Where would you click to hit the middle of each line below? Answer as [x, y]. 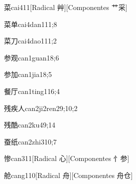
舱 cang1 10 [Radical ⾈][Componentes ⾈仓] [68, 175]
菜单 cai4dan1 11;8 [31, 24]
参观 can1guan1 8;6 [32, 57]
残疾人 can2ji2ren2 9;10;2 [41, 108]
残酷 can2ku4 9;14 [30, 125]
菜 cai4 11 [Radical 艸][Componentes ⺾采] [66, 7]
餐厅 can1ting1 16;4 [32, 91]
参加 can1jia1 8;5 [28, 74]
